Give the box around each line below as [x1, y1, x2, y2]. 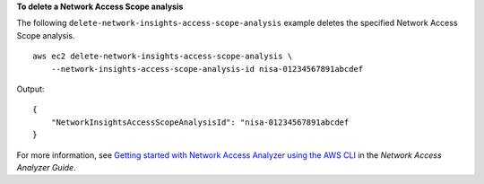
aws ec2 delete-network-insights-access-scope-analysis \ [32, 51, 293, 62]
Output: [16, 83, 45, 94]
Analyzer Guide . [16, 162, 76, 172]
